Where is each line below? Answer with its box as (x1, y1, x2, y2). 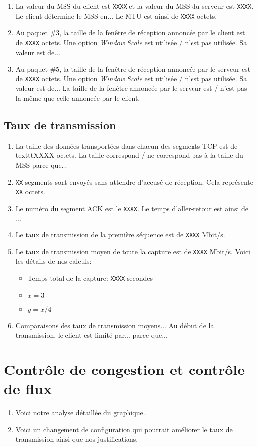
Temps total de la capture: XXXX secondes (27, 273, 153, 283)
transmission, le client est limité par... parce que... (15, 330, 168, 340)
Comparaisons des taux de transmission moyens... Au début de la (15, 320, 214, 330)
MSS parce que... (15, 159, 67, 170)
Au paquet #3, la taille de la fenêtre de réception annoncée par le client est (15, 27, 245, 38)
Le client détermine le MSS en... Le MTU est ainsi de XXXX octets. (15, 10, 217, 21)
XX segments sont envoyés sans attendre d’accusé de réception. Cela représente (15, 176, 253, 187)
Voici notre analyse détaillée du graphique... (15, 407, 149, 418)
